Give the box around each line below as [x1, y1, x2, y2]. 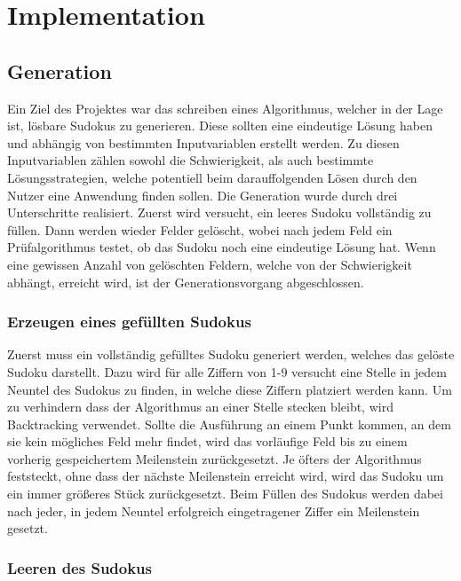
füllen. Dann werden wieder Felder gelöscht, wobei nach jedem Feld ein [7, 220, 393, 239]
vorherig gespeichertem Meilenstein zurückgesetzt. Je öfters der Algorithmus [7, 449, 422, 467]
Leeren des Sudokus [7, 556, 153, 578]
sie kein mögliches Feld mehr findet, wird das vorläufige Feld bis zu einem [7, 432, 408, 451]
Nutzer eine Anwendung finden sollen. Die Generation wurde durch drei [7, 185, 398, 204]
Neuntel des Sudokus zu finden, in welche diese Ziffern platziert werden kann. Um [7, 380, 452, 398]
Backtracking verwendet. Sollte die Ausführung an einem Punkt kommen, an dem [7, 414, 451, 433]
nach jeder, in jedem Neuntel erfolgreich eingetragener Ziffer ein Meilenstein [7, 501, 420, 520]
